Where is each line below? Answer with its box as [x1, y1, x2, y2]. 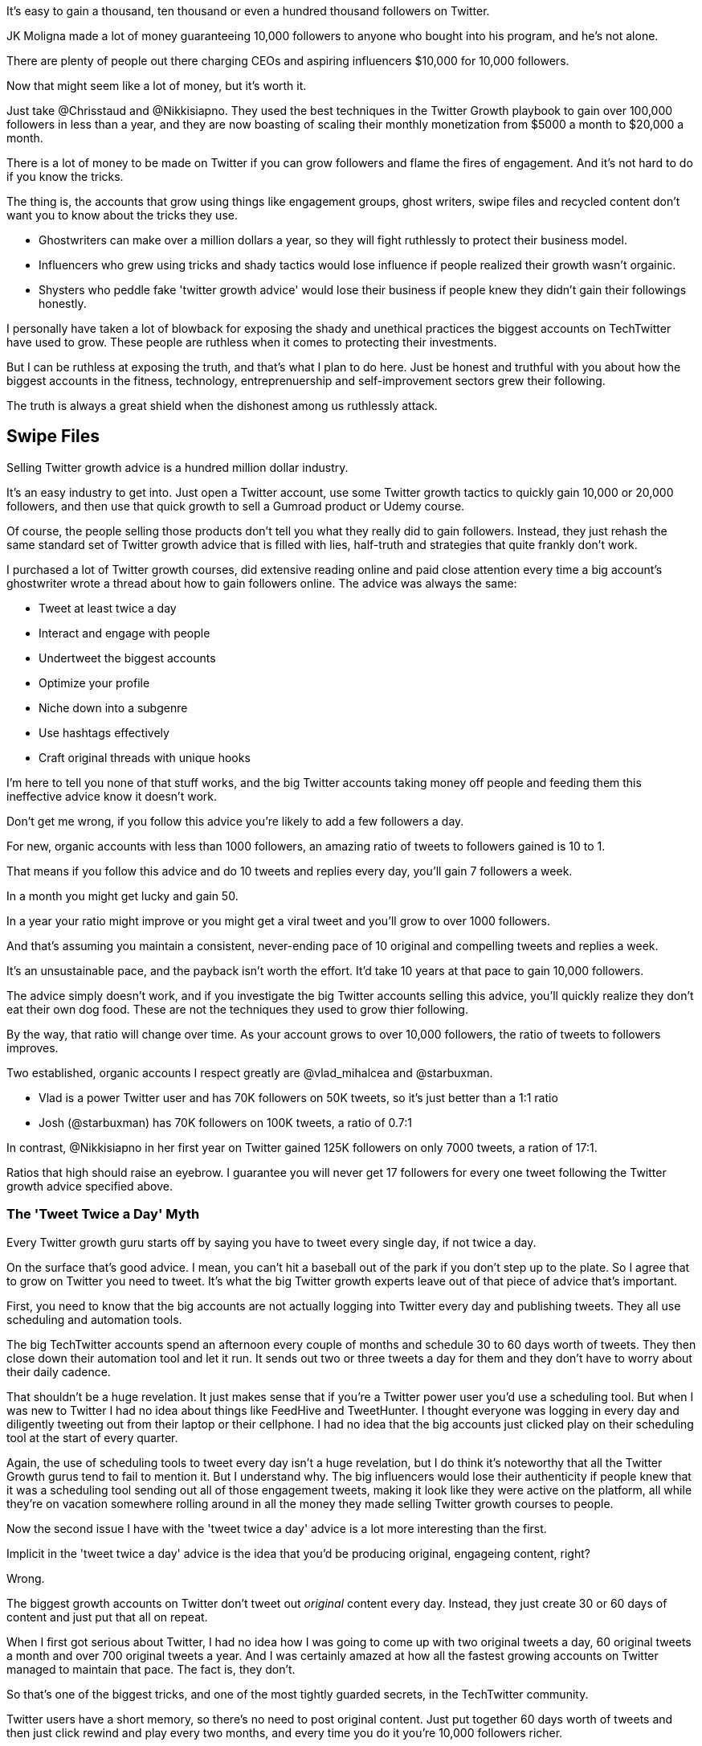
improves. [6, 1040, 59, 1055]
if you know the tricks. [6, 170, 124, 183]
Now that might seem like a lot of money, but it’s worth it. [6, 79, 307, 92]
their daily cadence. [6, 1364, 111, 1379]
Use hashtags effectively [39, 725, 169, 740]
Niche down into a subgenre [39, 700, 188, 715]
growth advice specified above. [6, 1178, 173, 1193]
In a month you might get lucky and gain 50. [6, 888, 239, 903]
